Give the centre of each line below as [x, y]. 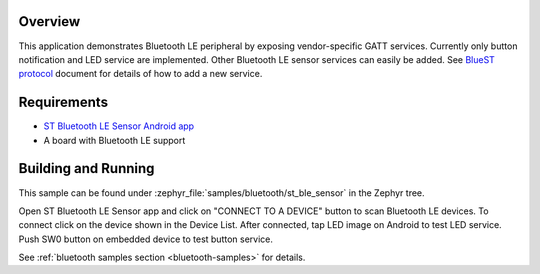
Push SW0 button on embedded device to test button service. [146, 239]
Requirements [63, 102]
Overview [49, 21]
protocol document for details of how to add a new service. [140, 74]
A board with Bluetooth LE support [114, 140]
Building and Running [86, 168]
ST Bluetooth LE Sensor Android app [119, 126]
